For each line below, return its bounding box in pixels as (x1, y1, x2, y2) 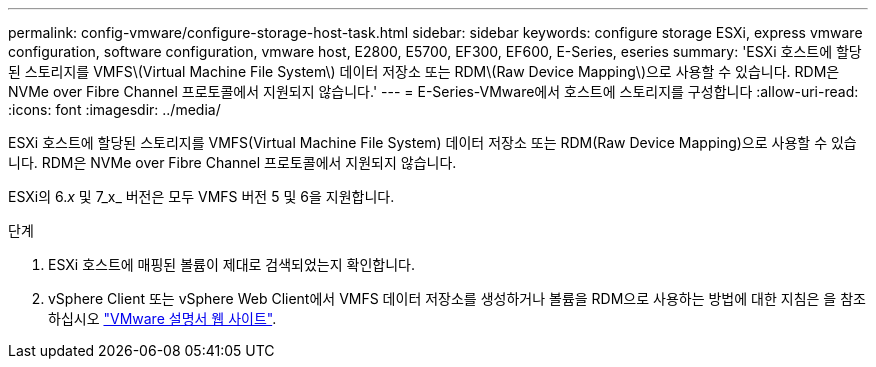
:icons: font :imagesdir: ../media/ (8, 101, 221, 118)
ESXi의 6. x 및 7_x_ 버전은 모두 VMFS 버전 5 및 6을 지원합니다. (8, 188, 395, 205)
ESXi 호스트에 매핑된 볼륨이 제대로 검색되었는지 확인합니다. (48, 256, 415, 273)
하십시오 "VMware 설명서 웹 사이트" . (48, 310, 277, 327)
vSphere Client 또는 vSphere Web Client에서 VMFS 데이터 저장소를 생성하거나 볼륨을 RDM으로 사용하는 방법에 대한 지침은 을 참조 (48, 290, 866, 307)
